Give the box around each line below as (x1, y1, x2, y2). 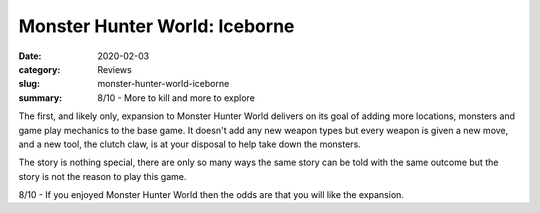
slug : (18, 78, 40, 90)
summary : (18, 91, 63, 104)
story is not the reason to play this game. (18, 170, 187, 182)
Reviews (97, 63, 132, 75)
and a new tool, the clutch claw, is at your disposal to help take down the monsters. (18, 138, 362, 150)
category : (18, 63, 61, 75)
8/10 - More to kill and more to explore (97, 91, 255, 104)
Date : (18, 50, 42, 62)
